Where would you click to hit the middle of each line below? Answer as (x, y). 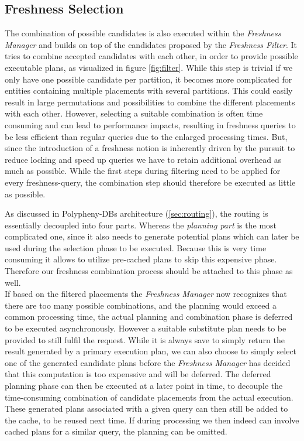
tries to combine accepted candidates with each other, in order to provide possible (151, 56)
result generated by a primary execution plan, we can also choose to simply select (151, 351)
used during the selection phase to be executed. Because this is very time (136, 247)
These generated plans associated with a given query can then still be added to (146, 408)
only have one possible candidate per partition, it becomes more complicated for (148, 79)
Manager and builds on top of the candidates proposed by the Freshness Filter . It (151, 44)
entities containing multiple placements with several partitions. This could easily (149, 90)
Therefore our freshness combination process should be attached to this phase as (149, 271)
